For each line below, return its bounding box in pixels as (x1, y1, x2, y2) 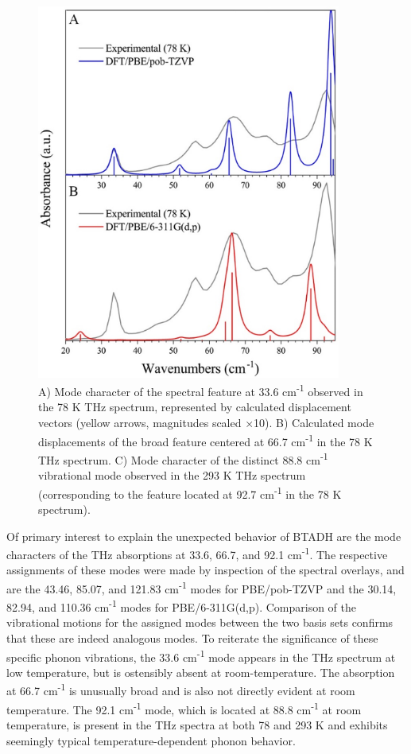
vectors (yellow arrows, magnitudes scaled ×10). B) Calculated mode (38, 414, 374, 430)
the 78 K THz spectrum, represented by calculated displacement (38, 398, 351, 415)
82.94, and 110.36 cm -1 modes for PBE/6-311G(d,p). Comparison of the (6, 597, 356, 615)
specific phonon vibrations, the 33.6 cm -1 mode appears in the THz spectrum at (6, 646, 396, 665)
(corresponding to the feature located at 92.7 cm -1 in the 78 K (38, 483, 342, 502)
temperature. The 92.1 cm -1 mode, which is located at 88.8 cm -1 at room (6, 698, 362, 717)
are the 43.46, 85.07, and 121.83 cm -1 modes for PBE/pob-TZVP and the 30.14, (6, 577, 397, 597)
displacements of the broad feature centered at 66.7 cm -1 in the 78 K (38, 430, 373, 449)
